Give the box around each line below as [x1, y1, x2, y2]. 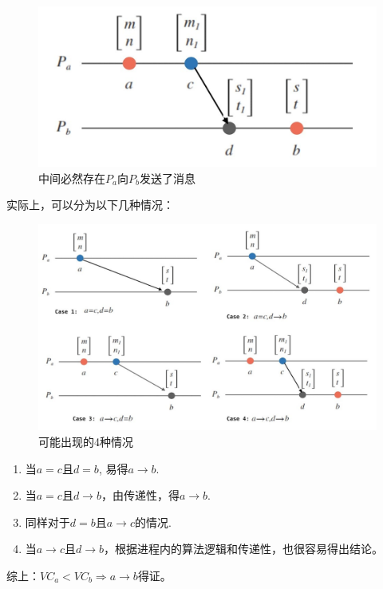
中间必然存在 [38, 169, 105, 186]
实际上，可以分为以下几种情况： [6, 196, 174, 213]
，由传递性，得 [101, 487, 180, 504]
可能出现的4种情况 [38, 433, 133, 450]
